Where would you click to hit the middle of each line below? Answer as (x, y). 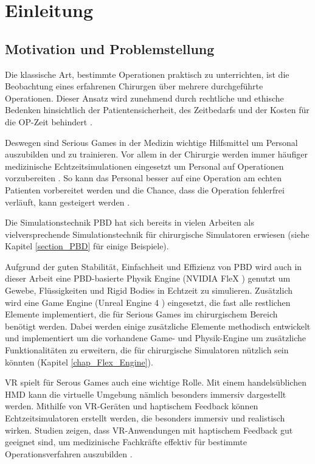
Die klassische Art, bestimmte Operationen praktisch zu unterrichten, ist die (147, 74)
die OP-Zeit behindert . (49, 121)
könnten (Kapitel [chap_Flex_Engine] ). (79, 362)
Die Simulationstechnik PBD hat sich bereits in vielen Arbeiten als (130, 222)
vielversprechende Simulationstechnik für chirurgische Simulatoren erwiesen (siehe (157, 234)
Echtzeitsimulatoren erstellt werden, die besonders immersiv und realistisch (145, 418)
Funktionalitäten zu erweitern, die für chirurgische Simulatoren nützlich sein (147, 350)
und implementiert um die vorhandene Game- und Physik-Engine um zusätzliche (156, 338)
